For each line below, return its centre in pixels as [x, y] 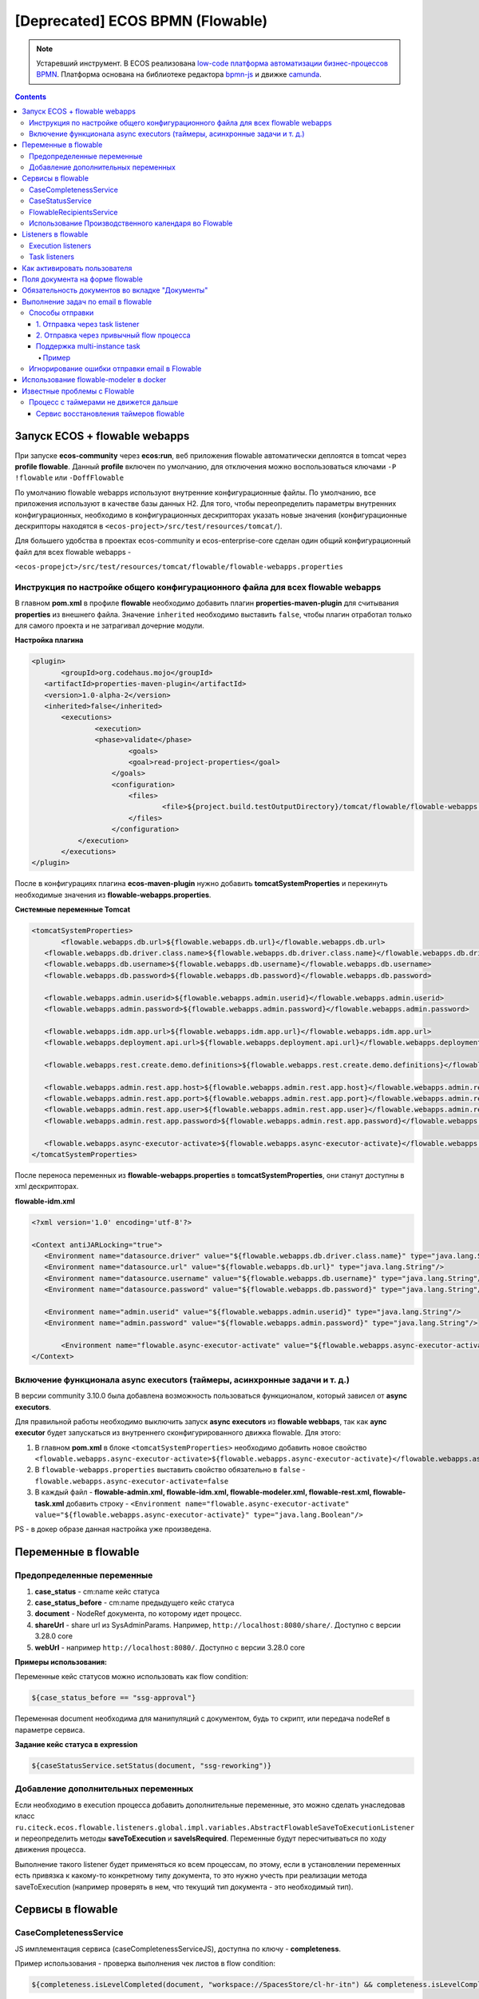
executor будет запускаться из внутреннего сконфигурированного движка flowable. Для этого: [178, 1433]
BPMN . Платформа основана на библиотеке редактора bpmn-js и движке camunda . [179, 74]
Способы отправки [61, 313]
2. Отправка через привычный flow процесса [113, 335]
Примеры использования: [61, 1662]
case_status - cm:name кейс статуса [97, 1591]
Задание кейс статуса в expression [76, 1745]
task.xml [49, 1503]
